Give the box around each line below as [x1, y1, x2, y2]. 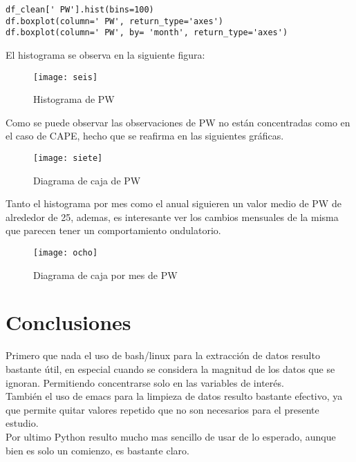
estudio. [6, 416, 39, 430]
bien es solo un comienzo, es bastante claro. [6, 443, 189, 457]
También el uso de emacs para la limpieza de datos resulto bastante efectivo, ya [6, 389, 343, 403]
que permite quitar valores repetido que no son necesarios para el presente [6, 402, 319, 416]
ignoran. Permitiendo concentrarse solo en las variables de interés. [6, 375, 284, 389]
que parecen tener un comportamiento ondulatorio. [6, 223, 221, 238]
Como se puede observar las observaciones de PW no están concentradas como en [6, 115, 350, 129]
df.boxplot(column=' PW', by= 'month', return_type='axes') [6, 28, 288, 38]
